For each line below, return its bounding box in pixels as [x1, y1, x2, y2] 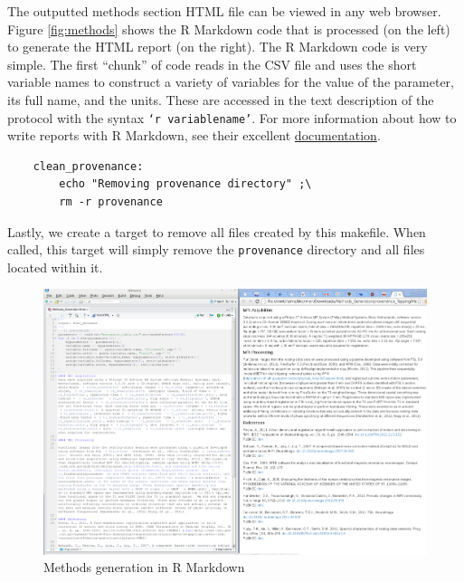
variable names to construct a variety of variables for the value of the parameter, [7, 72, 454, 91]
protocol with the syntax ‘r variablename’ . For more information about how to [7, 108, 457, 127]
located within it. [7, 257, 103, 276]
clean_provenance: [33, 159, 144, 173]
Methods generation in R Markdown [43, 558, 245, 577]
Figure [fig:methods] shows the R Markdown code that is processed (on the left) [7, 19, 450, 38]
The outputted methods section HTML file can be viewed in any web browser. [7, 2, 441, 20]
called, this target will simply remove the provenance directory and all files [7, 240, 425, 259]
